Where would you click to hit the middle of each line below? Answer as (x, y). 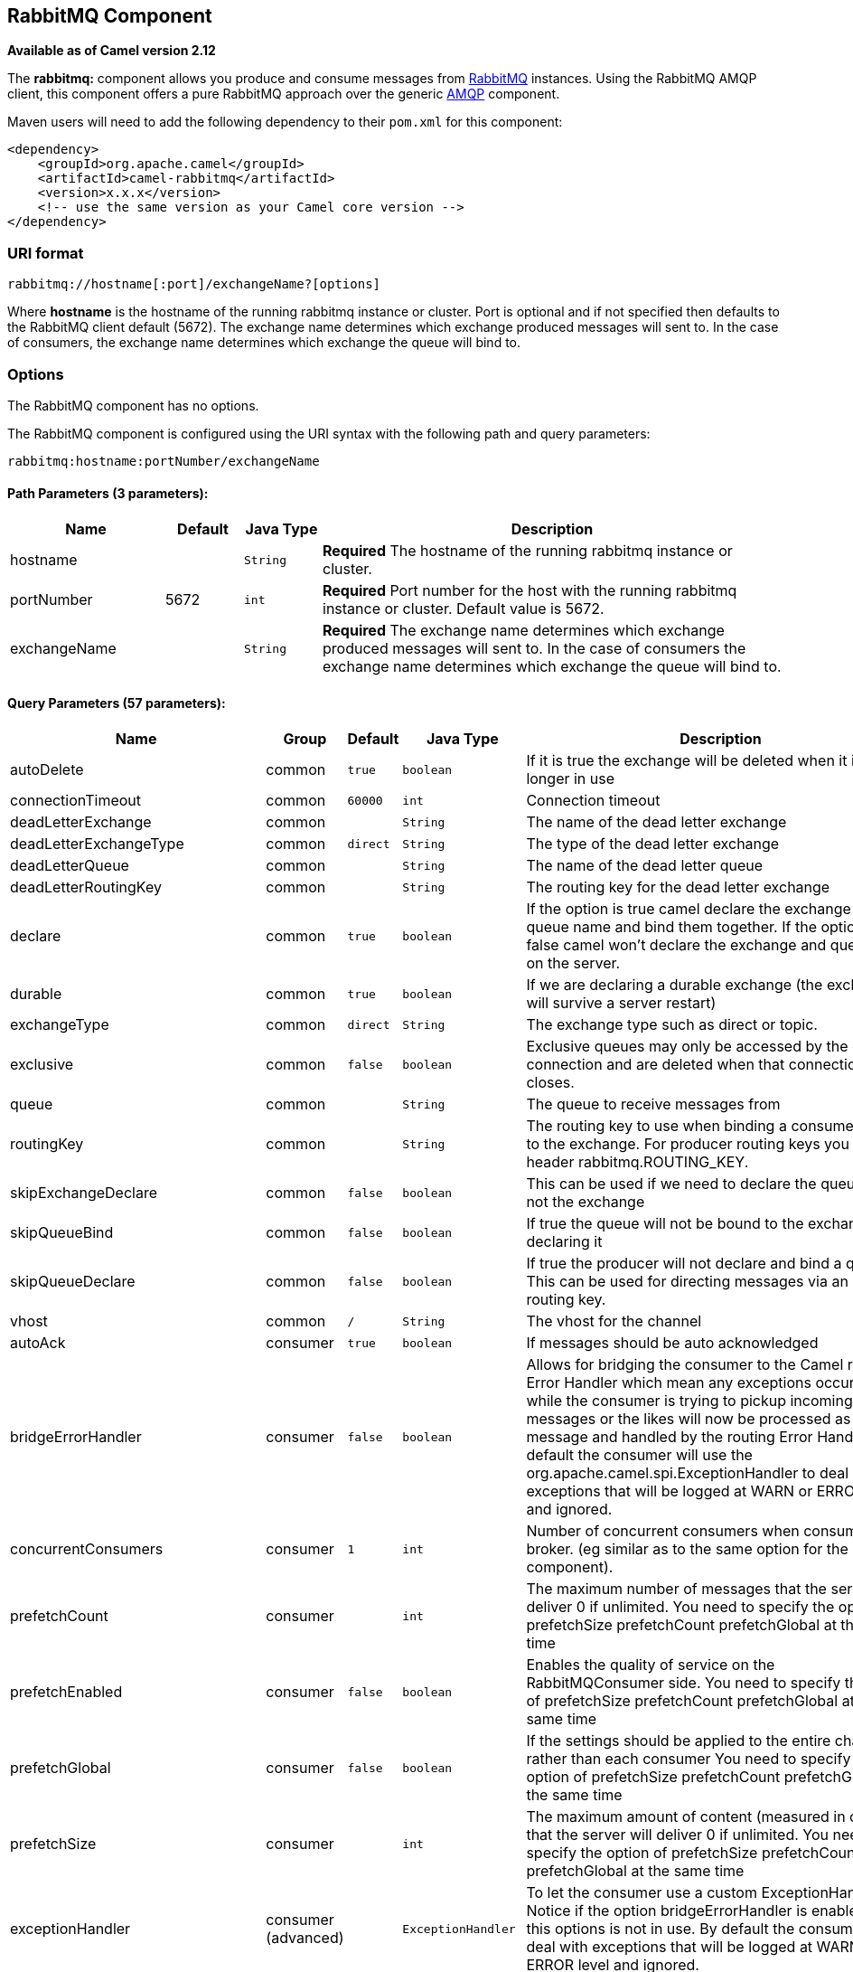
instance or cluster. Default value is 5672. (464, 609)
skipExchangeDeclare (84, 1193)
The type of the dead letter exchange (653, 844)
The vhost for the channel (614, 1321)
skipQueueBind (62, 1233)
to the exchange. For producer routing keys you (688, 1144)
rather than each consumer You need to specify (689, 1759)
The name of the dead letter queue (645, 866)
